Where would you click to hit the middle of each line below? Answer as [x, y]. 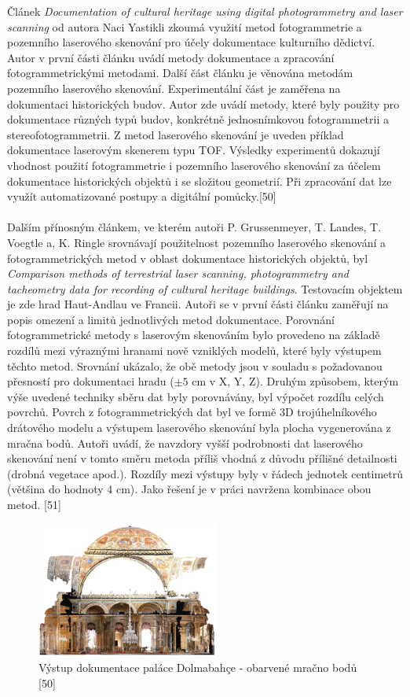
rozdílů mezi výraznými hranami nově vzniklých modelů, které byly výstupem [194, 350]
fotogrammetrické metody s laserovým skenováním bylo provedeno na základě [194, 335]
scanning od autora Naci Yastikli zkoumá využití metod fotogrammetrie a [185, 26]
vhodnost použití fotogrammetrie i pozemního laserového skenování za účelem [194, 165]
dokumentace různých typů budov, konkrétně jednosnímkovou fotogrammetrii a [198, 119]
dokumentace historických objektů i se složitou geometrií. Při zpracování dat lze [200, 181]
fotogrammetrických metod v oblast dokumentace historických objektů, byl [188, 258]
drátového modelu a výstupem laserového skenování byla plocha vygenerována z [199, 428]
